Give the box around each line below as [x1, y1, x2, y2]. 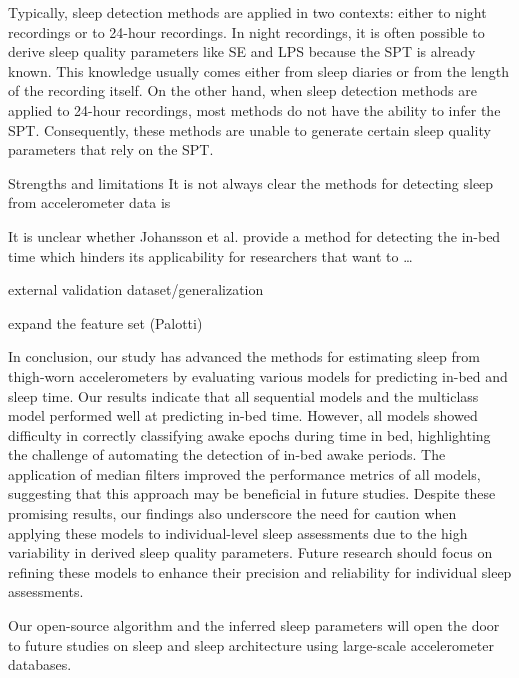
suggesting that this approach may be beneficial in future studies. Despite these [8, 483, 496, 504]
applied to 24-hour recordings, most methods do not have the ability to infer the [8, 99, 501, 120]
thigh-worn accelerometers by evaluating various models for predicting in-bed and [8, 365, 508, 386]
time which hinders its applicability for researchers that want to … [8, 245, 413, 266]
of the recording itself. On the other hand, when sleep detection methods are [8, 80, 477, 101]
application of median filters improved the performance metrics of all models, [8, 463, 481, 484]
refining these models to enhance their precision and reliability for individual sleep [8, 561, 512, 582]
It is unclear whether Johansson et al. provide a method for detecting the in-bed [8, 225, 501, 246]
